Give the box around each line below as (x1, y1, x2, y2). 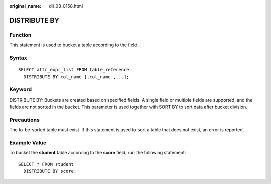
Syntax (9, 54, 27, 61)
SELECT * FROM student (18, 161, 74, 167)
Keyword (9, 86, 32, 93)
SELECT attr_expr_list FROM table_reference (18, 67, 130, 73)
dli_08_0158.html (49, 3, 83, 9)
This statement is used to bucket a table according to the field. (9, 42, 139, 48)
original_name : (9, 3, 42, 9)
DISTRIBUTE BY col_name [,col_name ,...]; (23, 74, 130, 80)
